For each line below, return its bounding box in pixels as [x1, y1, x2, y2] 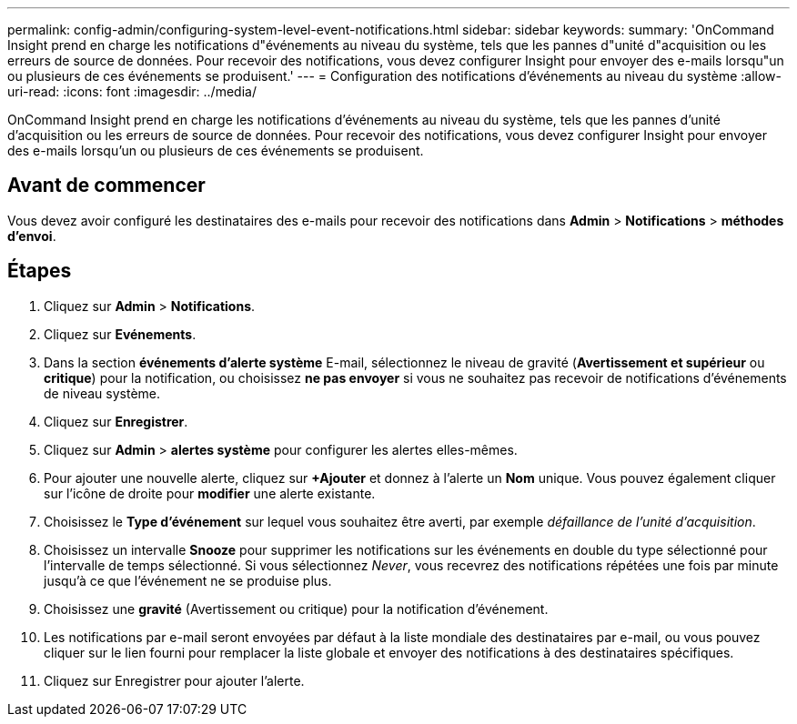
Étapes [7, 259, 72, 283]
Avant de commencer [7, 174, 206, 197]
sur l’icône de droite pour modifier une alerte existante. [44, 485, 376, 501]
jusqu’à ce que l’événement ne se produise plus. [44, 572, 332, 588]
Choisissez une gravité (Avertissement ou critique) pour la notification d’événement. [44, 600, 549, 617]
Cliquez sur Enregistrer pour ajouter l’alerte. [44, 672, 305, 689]
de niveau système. [44, 385, 161, 401]
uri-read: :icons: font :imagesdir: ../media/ [7, 84, 257, 99]
